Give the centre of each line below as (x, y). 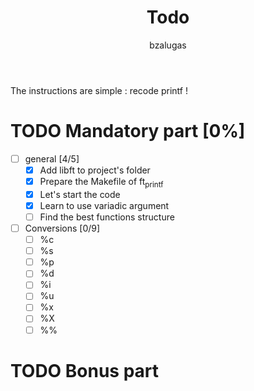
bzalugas (168, 45)
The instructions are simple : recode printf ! (99, 90)
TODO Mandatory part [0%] (128, 131)
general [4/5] (52, 158)
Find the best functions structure (107, 217)
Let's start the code (80, 194)
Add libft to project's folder (95, 170)
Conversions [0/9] (62, 228)
